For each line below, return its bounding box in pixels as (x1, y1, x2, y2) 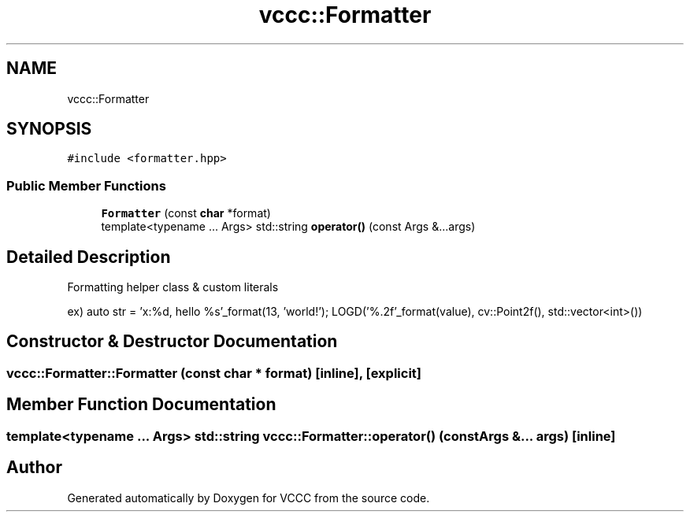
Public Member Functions (6, 177, 166, 194)
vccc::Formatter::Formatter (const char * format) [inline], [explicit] (6, 364, 421, 381)
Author (6, 457, 62, 478)
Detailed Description (6, 246, 171, 267)
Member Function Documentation (6, 394, 276, 415)
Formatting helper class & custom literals (67, 280, 279, 294)
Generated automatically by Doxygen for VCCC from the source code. (67, 490, 430, 505)
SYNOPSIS (6, 119, 92, 139)
